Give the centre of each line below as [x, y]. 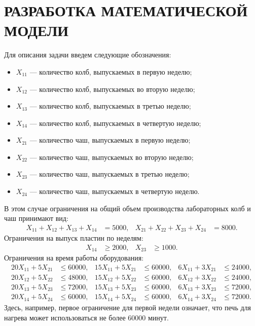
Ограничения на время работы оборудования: [74, 258]
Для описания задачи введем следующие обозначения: [88, 55]
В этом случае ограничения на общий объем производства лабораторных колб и [128, 208]
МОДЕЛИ [37, 30]
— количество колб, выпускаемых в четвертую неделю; [115, 123]
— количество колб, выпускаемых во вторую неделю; [112, 89]
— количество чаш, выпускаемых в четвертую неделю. [115, 191]
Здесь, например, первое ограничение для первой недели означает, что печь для [128, 307]
